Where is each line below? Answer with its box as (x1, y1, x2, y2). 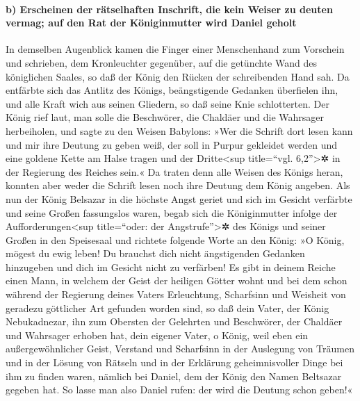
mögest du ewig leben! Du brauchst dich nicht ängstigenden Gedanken (6, 246, 305, 261)
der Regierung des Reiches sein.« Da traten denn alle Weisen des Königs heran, (6, 164, 343, 179)
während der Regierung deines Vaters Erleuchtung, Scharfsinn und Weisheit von (6, 287, 346, 302)
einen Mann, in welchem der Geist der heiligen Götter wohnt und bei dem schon (6, 273, 347, 288)
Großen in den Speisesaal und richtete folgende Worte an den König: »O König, (6, 232, 345, 247)
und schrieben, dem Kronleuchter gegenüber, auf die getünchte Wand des (6, 55, 317, 69)
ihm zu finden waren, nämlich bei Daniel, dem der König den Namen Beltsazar (6, 368, 342, 383)
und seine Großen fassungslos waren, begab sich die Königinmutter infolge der (6, 205, 338, 220)
